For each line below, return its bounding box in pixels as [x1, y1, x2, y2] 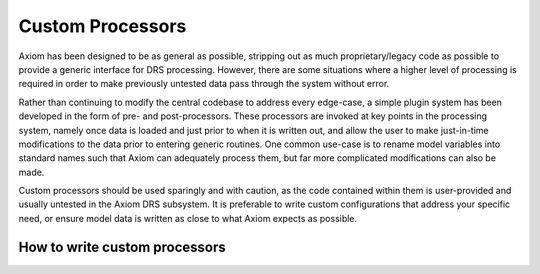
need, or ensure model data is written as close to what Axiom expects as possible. [18, 212, 358, 224]
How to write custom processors [18, 238, 227, 255]
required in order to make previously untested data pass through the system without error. [18, 78, 390, 90]
